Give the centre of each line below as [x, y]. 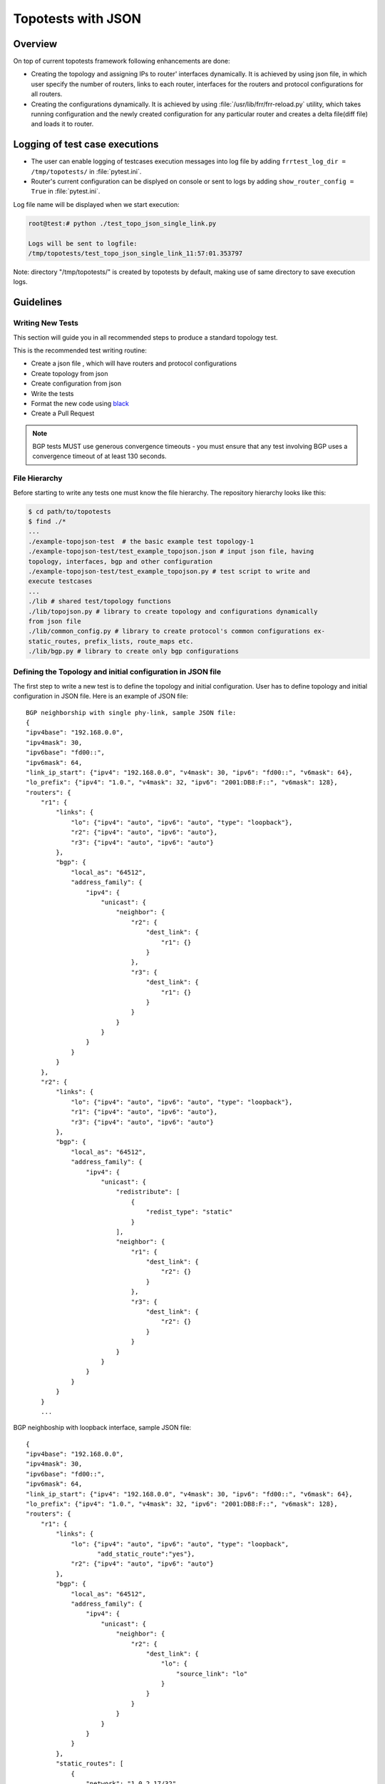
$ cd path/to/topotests [70, 511]
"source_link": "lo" [212, 1674]
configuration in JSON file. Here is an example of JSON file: [101, 696]
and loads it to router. [62, 124]
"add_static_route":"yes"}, [146, 1554]
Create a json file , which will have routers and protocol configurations [134, 363]
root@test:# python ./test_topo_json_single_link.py [122, 223]
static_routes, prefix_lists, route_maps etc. [111, 641]
